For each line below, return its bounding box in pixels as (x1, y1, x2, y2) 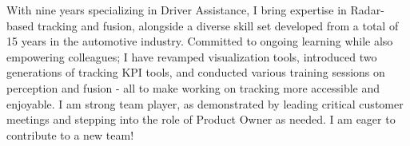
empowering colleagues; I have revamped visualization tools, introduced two (6, 48, 377, 65)
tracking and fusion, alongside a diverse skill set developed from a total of (37, 17, 399, 34)
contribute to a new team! (6, 126, 134, 143)
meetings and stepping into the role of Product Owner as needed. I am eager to (6, 111, 396, 128)
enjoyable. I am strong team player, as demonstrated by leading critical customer (6, 95, 404, 112)
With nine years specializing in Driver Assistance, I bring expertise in (6, 2, 347, 18)
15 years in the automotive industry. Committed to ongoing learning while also (6, 33, 393, 49)
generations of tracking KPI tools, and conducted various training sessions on (6, 64, 385, 81)
